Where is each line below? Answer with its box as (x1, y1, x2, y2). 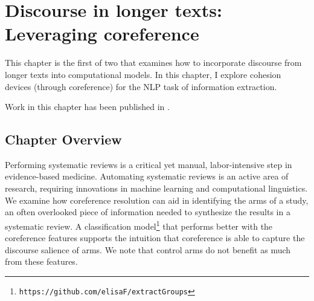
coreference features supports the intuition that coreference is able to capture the (5, 231, 305, 244)
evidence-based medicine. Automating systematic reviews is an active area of (5, 170, 289, 183)
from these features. (5, 255, 78, 268)
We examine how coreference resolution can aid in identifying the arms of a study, (5, 193, 309, 206)
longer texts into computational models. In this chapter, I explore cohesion (5, 68, 281, 80)
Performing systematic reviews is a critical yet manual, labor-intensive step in (5, 158, 292, 170)
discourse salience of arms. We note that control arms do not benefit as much (5, 243, 291, 256)
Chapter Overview (5, 130, 122, 149)
